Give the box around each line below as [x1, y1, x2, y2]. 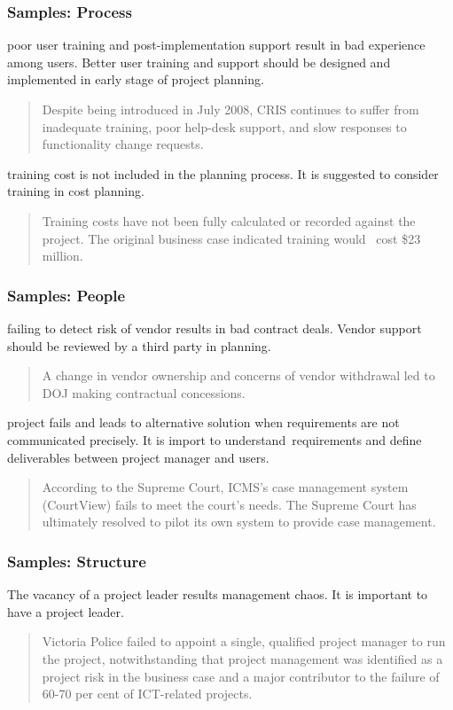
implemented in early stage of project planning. [7, 70, 264, 89]
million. [42, 246, 83, 265]
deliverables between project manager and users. [7, 448, 269, 466]
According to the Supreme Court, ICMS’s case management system [42, 478, 409, 496]
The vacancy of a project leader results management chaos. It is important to [7, 585, 428, 604]
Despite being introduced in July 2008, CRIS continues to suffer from [42, 100, 419, 118]
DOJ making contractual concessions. [42, 383, 246, 402]
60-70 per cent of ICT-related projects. [42, 684, 253, 703]
